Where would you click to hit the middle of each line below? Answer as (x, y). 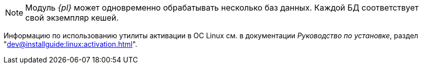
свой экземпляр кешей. (72, 18)
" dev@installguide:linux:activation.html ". (70, 44)
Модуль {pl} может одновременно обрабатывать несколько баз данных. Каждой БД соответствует (222, 8)
